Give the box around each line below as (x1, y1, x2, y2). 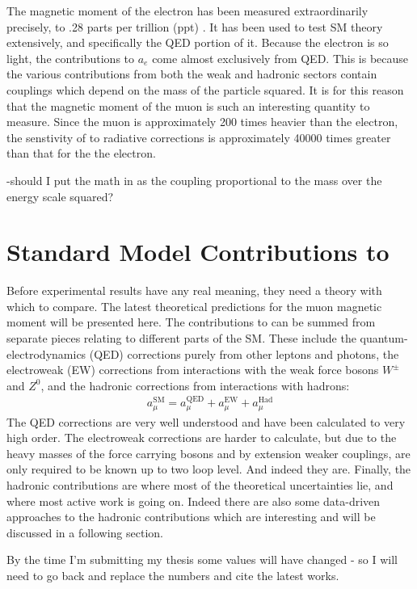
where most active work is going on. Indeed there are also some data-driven (6, 492, 381, 509)
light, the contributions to (6, 49, 135, 66)
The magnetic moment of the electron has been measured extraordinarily (6, 2, 369, 19)
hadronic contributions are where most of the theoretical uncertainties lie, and (6, 477, 394, 494)
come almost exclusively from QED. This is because (152, 49, 409, 66)
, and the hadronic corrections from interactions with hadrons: (40, 377, 350, 393)
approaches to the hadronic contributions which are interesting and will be (6, 508, 376, 525)
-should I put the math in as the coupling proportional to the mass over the (6, 171, 382, 188)
